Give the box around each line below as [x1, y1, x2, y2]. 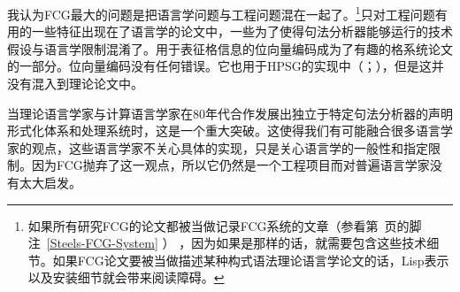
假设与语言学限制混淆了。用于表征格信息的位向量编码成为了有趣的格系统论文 [7, 39, 453, 58]
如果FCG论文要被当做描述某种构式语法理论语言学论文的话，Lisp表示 [52, 250, 449, 269]
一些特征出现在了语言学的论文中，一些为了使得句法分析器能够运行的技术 [31, 22, 453, 41]
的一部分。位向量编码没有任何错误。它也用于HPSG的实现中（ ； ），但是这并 [7, 57, 444, 75]
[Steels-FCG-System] [46, 234, 158, 252]
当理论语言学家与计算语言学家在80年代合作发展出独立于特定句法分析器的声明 [7, 104, 453, 122]
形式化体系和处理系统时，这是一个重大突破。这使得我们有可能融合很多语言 [7, 121, 441, 140]
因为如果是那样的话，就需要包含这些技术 [191, 234, 427, 252]
